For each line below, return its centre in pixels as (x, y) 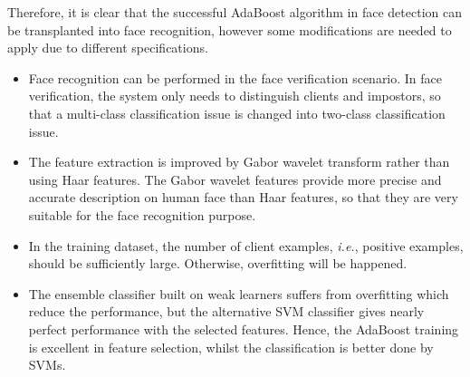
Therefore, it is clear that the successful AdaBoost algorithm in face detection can (235, 12)
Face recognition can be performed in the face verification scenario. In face (235, 77)
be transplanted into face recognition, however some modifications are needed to (230, 29)
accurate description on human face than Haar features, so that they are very (243, 197)
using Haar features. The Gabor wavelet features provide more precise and (235, 179)
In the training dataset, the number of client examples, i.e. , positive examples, (246, 245)
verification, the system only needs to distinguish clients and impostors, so (235, 96)
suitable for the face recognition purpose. (142, 214)
